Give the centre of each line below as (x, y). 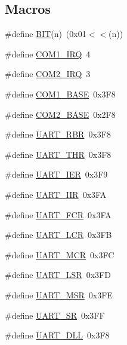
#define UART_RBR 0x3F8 (58, 134)
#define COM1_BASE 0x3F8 (60, 94)
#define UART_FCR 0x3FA (58, 214)
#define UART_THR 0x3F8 (58, 154)
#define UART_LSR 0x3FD (58, 275)
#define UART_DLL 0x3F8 (57, 335)
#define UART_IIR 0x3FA (56, 194)
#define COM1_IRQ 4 (48, 54)
